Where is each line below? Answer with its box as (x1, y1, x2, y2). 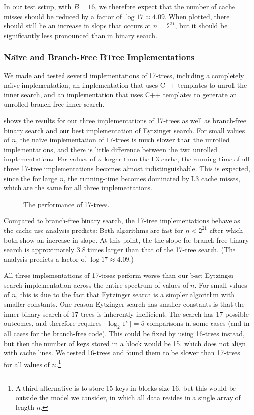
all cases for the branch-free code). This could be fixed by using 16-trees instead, (4, 328, 245, 339)
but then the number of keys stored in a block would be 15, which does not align (4, 338, 246, 348)
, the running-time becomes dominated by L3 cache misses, (63, 173, 240, 183)
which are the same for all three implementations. (4, 183, 152, 193)
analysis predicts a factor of (4, 254, 86, 264)
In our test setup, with (4, 1, 72, 11)
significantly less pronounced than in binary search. (4, 30, 157, 40)
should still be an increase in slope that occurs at (4, 21, 151, 31)
